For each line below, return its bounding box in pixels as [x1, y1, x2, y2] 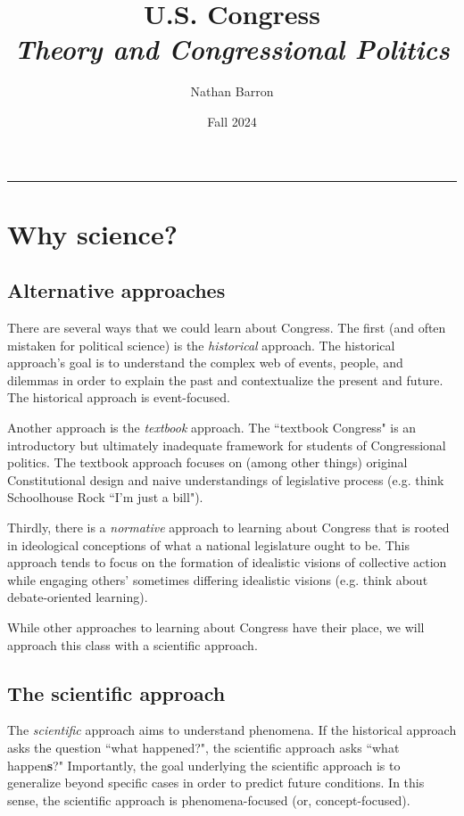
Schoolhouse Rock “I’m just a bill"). [7, 488, 203, 507]
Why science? [7, 215, 178, 251]
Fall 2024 [207, 111, 257, 130]
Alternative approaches [7, 276, 226, 304]
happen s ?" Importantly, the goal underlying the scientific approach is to [7, 755, 401, 774]
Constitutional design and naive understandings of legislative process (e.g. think [7, 470, 444, 489]
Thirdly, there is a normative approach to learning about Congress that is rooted [7, 518, 450, 537]
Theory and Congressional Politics [14, 30, 450, 68]
